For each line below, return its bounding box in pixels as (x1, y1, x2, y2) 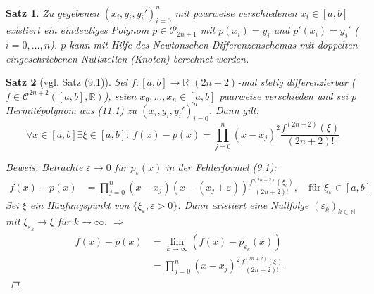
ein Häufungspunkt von (30, 198, 130, 212)
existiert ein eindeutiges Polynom (6, 23, 149, 37)
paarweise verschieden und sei (219, 88, 348, 103)
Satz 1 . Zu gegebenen (6, 5, 99, 20)
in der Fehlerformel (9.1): (166, 160, 277, 174)
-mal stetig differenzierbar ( (237, 75, 356, 89)
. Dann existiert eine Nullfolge (177, 198, 309, 212)
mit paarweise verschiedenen (175, 5, 297, 20)
